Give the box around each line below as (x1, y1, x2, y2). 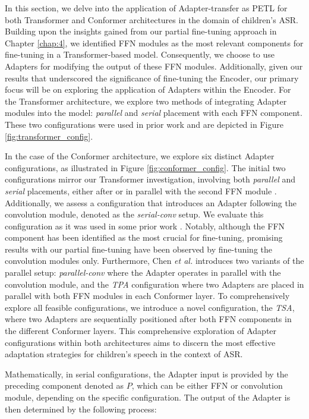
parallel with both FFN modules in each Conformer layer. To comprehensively (5, 289, 290, 302)
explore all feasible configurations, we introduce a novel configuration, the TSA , (5, 301, 295, 313)
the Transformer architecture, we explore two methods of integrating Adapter (5, 94, 287, 107)
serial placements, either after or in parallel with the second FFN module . (5, 184, 277, 197)
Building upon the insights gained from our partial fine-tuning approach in (5, 25, 277, 37)
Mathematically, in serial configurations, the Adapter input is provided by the (5, 367, 288, 380)
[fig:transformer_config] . (5, 130, 93, 142)
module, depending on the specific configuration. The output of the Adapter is (5, 391, 291, 403)
